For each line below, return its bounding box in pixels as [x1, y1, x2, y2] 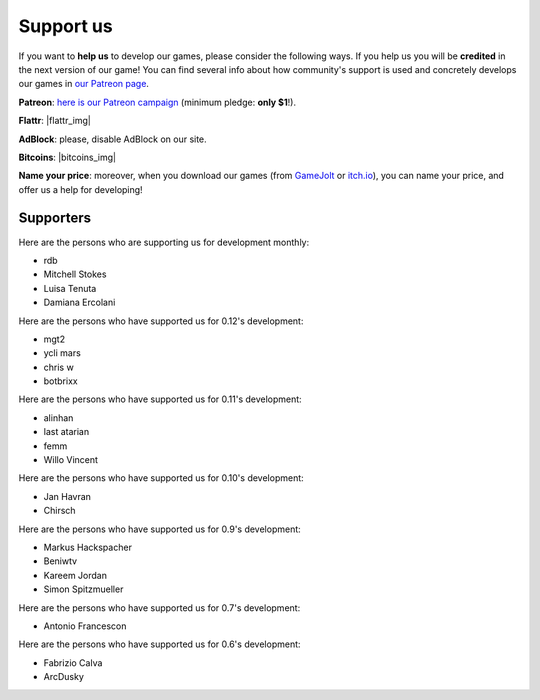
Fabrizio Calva [43, 656, 103, 669]
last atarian [43, 426, 90, 438]
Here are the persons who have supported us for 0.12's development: [18, 315, 304, 327]
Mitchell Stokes [43, 268, 107, 280]
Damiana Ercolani [43, 296, 116, 309]
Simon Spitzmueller [43, 583, 124, 595]
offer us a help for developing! [18, 183, 144, 195]
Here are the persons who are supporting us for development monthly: [18, 236, 310, 248]
